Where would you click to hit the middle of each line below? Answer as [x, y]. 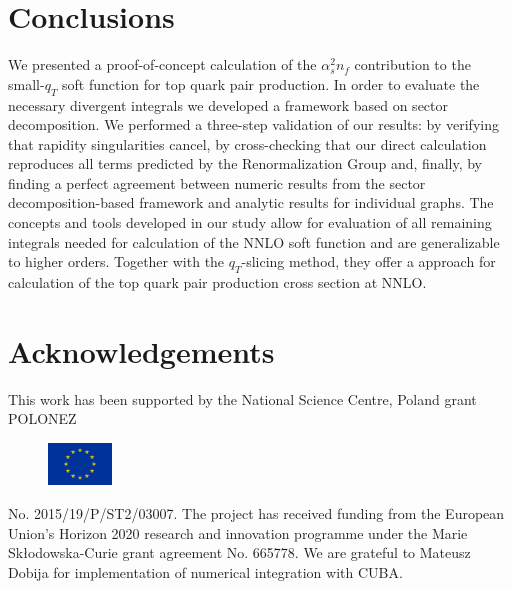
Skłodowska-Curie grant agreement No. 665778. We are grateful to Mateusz [239, 552]
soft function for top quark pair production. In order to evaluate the [271, 83]
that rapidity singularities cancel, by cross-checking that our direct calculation [247, 143]
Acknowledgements [141, 350]
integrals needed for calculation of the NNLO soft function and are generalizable [254, 241]
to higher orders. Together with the [116, 261]
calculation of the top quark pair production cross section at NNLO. [217, 282]
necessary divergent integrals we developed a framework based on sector [228, 104]
